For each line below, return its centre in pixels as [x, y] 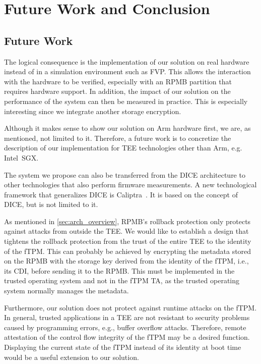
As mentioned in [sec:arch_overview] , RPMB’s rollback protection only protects [127, 221]
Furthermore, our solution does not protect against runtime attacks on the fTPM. [130, 307]
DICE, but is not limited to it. [51, 204]
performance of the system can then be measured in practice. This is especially [126, 101]
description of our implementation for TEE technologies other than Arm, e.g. [123, 148]
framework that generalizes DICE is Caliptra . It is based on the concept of [121, 194]
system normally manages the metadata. [67, 291]
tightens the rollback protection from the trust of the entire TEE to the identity [128, 241]
